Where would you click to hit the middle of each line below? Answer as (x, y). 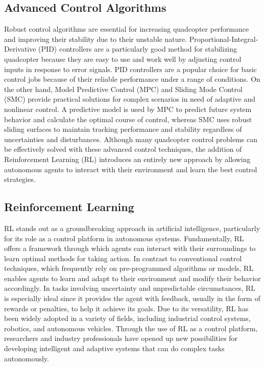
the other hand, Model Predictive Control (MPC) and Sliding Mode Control (123, 89)
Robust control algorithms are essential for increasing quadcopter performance (127, 29)
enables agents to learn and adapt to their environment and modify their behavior (132, 278)
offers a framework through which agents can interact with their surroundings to (130, 248)
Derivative (20, 49)
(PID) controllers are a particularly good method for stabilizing (138, 49)
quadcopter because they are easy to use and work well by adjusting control (123, 59)
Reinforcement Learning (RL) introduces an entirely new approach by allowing (127, 159)
